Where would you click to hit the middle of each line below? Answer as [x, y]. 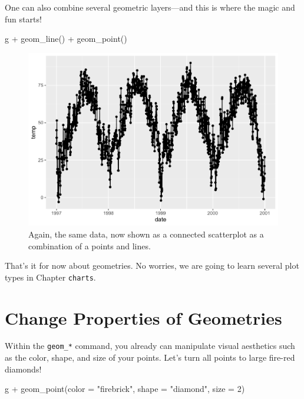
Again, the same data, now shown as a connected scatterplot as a [146, 234]
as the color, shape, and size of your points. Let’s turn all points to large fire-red [150, 357]
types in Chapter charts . [50, 277]
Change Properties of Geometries [143, 317]
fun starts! [23, 19]
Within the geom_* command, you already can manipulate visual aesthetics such [150, 346]
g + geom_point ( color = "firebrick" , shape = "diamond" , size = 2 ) [125, 389]
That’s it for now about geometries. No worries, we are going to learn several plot [152, 266]
